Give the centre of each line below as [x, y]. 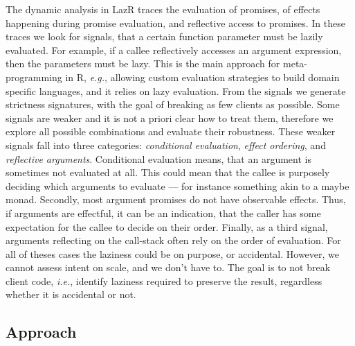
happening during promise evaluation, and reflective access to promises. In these [175, 23]
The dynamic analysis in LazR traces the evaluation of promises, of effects [163, 9]
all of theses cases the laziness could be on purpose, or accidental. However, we [173, 253]
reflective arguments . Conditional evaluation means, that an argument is [158, 158]
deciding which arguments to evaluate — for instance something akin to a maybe [177, 185]
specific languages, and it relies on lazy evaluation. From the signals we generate [176, 90]
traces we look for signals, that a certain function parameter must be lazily [164, 36]
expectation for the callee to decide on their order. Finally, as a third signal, [167, 226]
